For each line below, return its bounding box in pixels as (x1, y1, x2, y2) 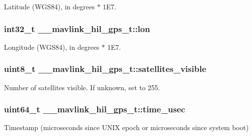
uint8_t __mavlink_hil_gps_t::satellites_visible (4, 63, 206, 75)
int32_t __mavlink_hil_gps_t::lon (4, 22, 150, 34)
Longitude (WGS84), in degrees (4, 41, 100, 52)
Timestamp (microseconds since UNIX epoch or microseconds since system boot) (4, 122, 249, 133)
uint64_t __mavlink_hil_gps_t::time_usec (4, 103, 185, 115)
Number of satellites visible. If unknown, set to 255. (4, 82, 160, 92)
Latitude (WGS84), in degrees (4, 1, 95, 11)
